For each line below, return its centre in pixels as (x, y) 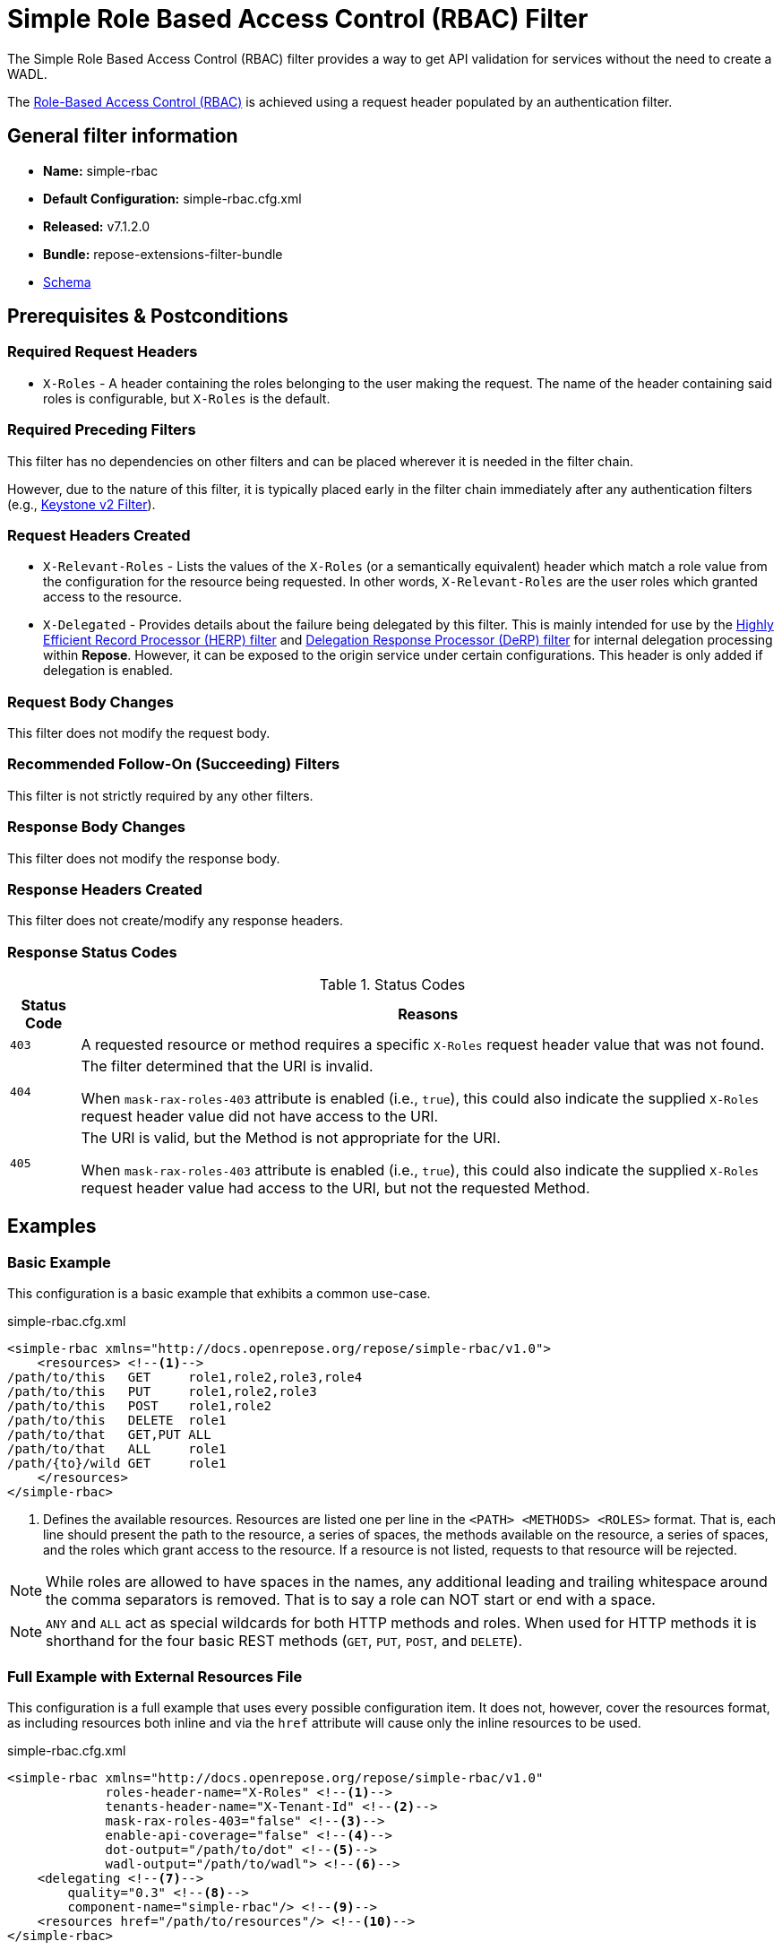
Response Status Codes (92, 952)
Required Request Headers (103, 352)
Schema (67, 282)
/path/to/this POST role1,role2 (140, 1406)
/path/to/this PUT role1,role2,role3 (162, 1392)
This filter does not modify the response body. (144, 858)
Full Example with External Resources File (155, 1676)
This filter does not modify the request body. (139, 733)
